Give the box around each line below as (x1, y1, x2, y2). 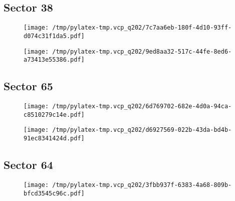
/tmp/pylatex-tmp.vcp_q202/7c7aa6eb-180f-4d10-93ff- (52, 24, 232, 32)
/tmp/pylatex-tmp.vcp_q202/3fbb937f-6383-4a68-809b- (52, 181, 232, 188)
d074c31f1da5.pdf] (24, 32, 85, 40)
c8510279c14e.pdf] (24, 111, 85, 118)
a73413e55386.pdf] (24, 56, 85, 64)
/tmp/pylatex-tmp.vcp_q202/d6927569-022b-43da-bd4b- (52, 126, 232, 134)
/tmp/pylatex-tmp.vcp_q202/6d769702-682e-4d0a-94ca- (52, 103, 232, 110)
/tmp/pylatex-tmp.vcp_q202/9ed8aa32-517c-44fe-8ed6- (52, 48, 232, 55)
